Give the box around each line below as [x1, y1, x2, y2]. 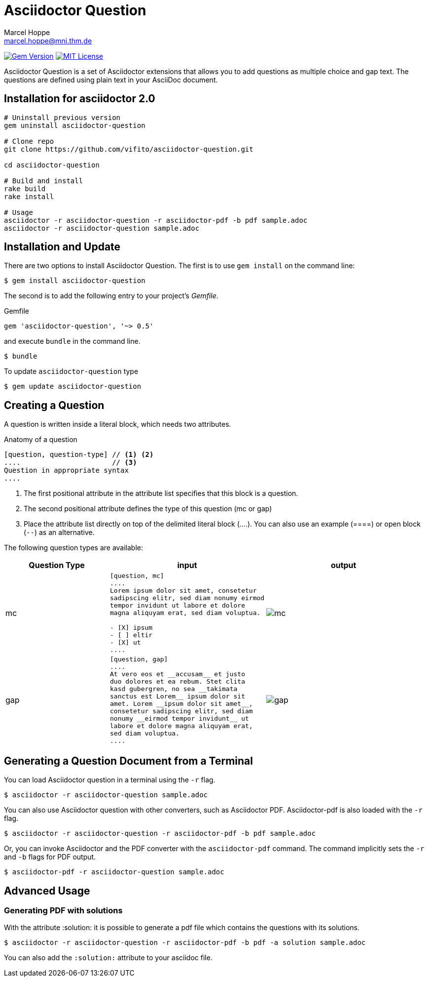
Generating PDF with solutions [4, 905, 123, 915]
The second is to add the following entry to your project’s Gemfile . [4, 291, 218, 300]
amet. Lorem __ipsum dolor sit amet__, [110, 700, 253, 708]
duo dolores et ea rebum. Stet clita [110, 678, 245, 686]
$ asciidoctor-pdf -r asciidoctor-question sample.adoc [4, 868, 224, 876]
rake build [4, 184, 46, 193]
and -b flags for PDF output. [4, 853, 96, 861]
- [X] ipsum [110, 624, 153, 632]
